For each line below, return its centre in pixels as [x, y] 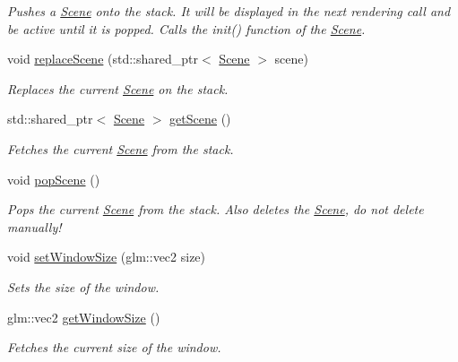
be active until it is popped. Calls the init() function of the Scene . [186, 28]
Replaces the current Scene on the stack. [118, 88]
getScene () [200, 119]
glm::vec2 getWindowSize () [84, 317]
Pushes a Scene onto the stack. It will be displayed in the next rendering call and [229, 11]
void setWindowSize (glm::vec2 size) [107, 257]
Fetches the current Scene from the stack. [121, 148]
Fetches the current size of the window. [114, 347]
